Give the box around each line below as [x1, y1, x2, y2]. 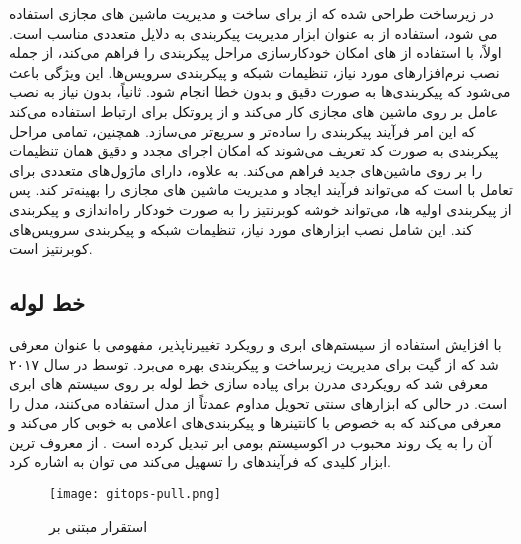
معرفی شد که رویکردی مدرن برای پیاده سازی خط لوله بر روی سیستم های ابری [9, 373, 489, 394]
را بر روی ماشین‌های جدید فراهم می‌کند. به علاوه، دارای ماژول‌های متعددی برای [9, 159, 483, 180]
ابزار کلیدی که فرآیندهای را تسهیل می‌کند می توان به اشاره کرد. [9, 451, 391, 472]
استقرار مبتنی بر [49, 515, 148, 536]
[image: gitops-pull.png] [49, 487, 221, 502]
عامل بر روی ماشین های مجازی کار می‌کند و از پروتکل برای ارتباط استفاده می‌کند [9, 100, 499, 121]
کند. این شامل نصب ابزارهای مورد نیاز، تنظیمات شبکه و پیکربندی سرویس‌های [9, 218, 473, 239]
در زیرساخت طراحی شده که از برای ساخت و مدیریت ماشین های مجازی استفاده [9, 3, 494, 23]
